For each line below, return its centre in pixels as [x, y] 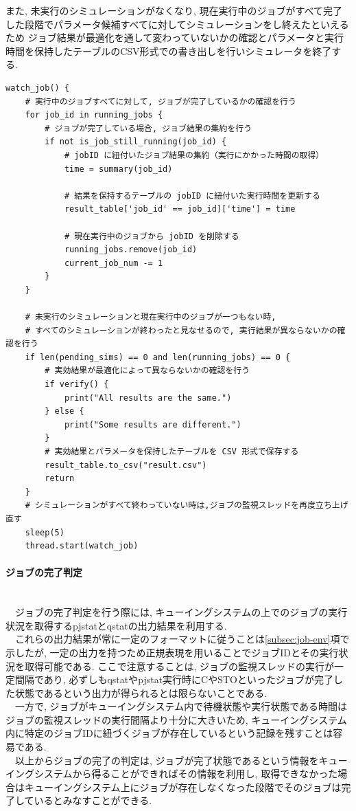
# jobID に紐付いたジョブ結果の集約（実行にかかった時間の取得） [194, 155]
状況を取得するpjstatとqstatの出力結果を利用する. [116, 625]
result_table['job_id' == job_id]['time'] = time [180, 209]
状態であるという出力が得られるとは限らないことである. [141, 692]
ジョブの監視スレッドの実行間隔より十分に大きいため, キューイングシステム [176, 719]
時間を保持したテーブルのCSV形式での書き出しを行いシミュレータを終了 [169, 51]
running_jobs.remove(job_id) [131, 250]
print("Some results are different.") [153, 424]
